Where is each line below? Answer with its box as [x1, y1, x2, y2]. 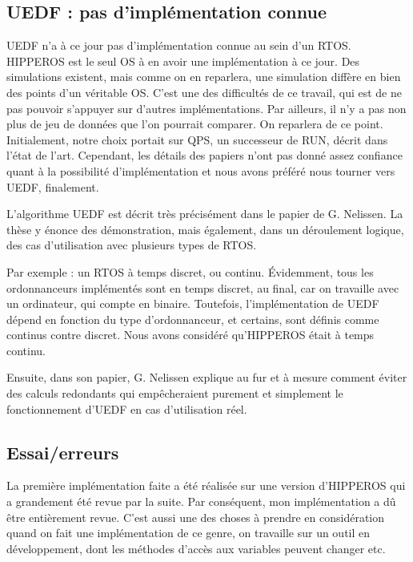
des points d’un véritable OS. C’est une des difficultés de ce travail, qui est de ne [6, 83, 403, 100]
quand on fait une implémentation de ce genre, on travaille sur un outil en [6, 524, 371, 541]
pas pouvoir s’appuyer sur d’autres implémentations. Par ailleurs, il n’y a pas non [6, 99, 407, 116]
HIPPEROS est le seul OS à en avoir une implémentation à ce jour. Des [6, 52, 360, 69]
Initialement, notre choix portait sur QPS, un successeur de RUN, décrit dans [6, 131, 388, 148]
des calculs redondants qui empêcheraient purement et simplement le [6, 385, 343, 402]
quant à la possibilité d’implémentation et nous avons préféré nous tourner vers [6, 162, 395, 179]
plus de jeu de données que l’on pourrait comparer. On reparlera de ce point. [6, 115, 383, 132]
